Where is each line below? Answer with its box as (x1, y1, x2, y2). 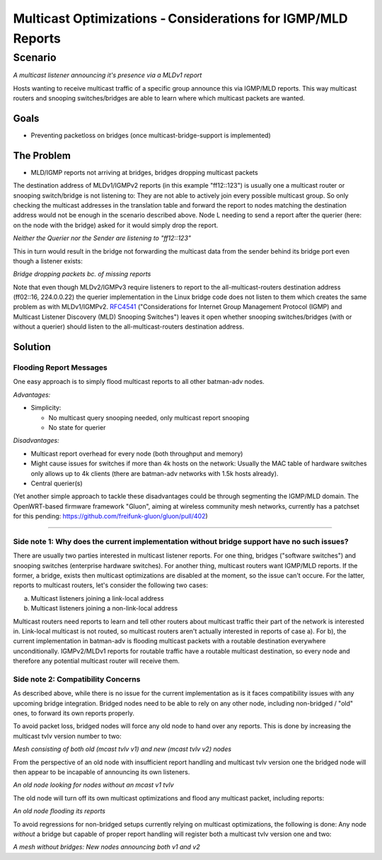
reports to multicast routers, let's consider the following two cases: (13, 581, 209, 589)
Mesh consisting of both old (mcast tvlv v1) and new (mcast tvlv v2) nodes (13, 745, 232, 754)
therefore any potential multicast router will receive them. (13, 657, 180, 665)
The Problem (13, 149, 71, 162)
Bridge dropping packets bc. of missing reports (13, 270, 151, 278)
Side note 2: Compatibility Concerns (13, 674, 141, 684)
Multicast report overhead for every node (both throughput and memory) (30, 449, 243, 458)
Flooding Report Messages (13, 363, 108, 373)
